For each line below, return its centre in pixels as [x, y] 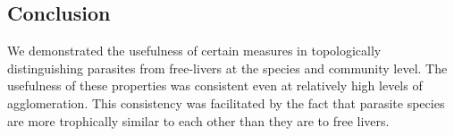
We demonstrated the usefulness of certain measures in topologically [194, 51]
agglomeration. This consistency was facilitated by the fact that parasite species [226, 102]
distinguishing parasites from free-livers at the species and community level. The [227, 68]
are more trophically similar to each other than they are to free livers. [198, 120]
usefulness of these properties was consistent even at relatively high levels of [215, 85]
